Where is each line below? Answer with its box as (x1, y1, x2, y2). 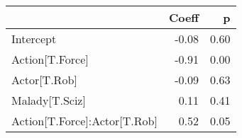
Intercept (11, 30, 57, 47)
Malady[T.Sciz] (11, 92, 86, 108)
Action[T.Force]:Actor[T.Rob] (11, 113, 158, 129)
